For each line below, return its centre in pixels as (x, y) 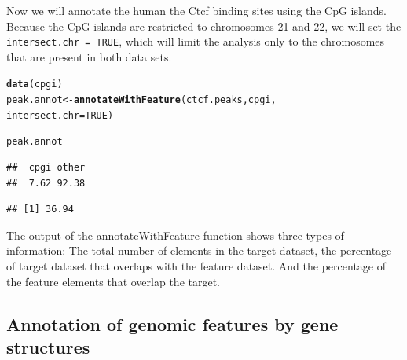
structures (48, 347)
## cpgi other (46, 168)
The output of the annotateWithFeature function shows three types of (175, 235)
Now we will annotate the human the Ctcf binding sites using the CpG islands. (196, 10)
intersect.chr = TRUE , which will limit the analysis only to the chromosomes (196, 41)
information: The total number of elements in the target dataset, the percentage (199, 250)
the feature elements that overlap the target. (114, 281)
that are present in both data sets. (89, 56)
